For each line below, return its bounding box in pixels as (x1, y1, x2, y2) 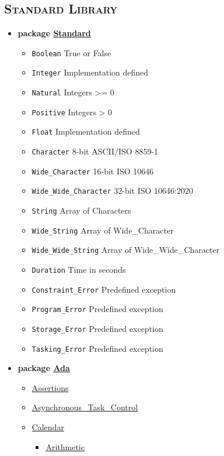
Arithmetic (45, 440, 85, 452)
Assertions (32, 381, 69, 393)
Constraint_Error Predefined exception (32, 283, 176, 295)
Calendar (32, 421, 64, 433)
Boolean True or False (32, 46, 111, 59)
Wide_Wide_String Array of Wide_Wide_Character (32, 244, 220, 256)
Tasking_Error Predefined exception (32, 342, 163, 354)
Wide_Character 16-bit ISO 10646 (32, 164, 154, 177)
